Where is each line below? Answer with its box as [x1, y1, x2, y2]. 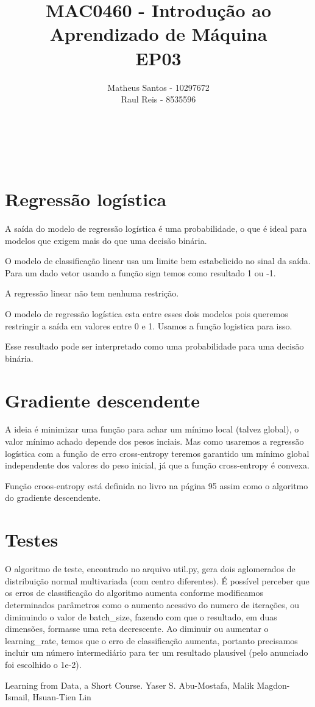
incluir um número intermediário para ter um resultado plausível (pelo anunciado [5, 646, 308, 659]
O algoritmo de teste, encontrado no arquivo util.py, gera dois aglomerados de [5, 562, 296, 575]
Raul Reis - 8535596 [121, 93, 196, 106]
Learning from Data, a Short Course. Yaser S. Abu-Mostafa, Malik [5, 678, 254, 691]
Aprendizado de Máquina [49, 21, 267, 46]
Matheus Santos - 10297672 [107, 81, 210, 93]
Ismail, [5, 691, 30, 703]
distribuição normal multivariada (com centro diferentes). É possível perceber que [5, 574, 310, 587]
